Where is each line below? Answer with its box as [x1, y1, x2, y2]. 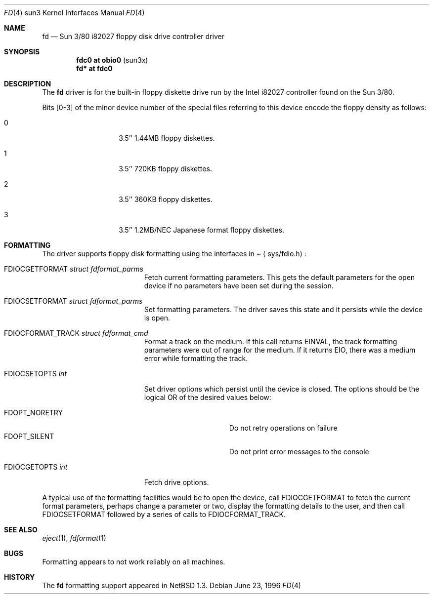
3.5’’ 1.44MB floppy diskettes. [119, 134, 215, 142]
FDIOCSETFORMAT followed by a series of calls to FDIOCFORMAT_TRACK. [42, 510, 286, 518]
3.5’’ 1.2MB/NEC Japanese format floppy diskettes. [119, 226, 284, 234]
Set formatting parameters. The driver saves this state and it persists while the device [144, 305, 423, 314]
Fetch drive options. [144, 478, 209, 486]
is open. [144, 314, 170, 322]
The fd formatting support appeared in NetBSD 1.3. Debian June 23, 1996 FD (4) [42, 581, 301, 590]
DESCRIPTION [4, 80, 51, 88]
